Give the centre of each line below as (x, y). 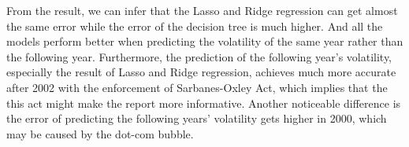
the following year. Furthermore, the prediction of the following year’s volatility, (199, 56)
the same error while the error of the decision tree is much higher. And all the (195, 26)
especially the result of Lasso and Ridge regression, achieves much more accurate (201, 72)
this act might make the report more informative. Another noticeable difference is (204, 103)
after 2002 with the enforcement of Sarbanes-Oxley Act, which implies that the (197, 87)
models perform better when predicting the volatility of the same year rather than (205, 41)
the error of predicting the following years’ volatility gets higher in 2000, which (197, 118)
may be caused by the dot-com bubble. (100, 133)
